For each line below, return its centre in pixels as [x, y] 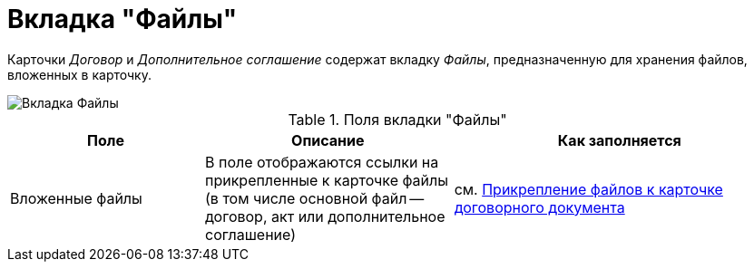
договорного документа [539, 207]
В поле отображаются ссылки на [322, 162]
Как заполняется [619, 140]
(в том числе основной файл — [315, 198]
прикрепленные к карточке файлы [327, 180]
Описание [328, 140]
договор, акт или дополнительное [325, 216]
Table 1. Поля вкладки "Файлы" [397, 119]
